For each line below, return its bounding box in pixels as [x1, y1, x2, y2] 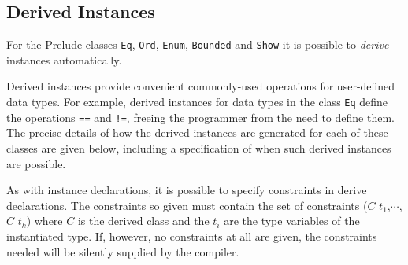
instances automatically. [6, 51, 122, 68]
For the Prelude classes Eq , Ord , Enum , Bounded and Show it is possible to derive [6, 36, 389, 53]
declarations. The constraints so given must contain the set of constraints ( [6, 197, 368, 213]
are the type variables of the [224, 212, 360, 229]
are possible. [6, 155, 66, 171]
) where [26, 212, 63, 229]
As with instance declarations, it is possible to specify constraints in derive [6, 182, 367, 198]
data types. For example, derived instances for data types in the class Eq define [6, 94, 388, 110]
